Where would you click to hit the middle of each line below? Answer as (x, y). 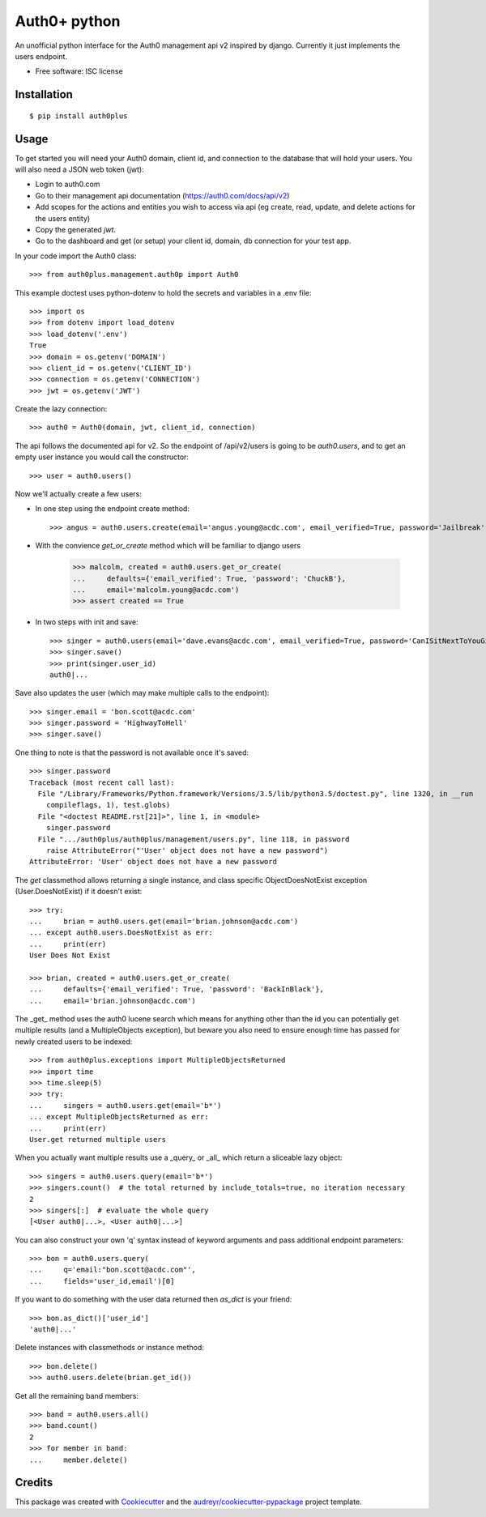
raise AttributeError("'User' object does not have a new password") (187, 850)
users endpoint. (41, 56)
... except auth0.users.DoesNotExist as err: (122, 933)
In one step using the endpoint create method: (113, 509)
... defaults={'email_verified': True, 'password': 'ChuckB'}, (209, 578)
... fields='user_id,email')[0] (102, 1281)
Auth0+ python (68, 21)
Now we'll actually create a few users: (78, 494)
